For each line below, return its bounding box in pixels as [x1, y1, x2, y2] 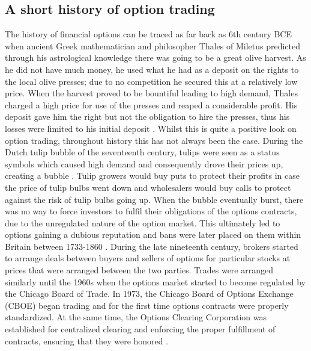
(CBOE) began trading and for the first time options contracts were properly [5, 299, 289, 311]
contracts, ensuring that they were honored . [5, 334, 169, 347]
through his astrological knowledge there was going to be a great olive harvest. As [5, 51, 306, 64]
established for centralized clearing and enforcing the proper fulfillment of [5, 323, 276, 335]
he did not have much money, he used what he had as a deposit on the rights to [5, 63, 299, 75]
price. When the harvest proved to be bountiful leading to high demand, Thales [5, 87, 298, 99]
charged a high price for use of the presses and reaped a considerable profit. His [5, 98, 298, 111]
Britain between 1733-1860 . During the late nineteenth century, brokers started [5, 240, 298, 252]
